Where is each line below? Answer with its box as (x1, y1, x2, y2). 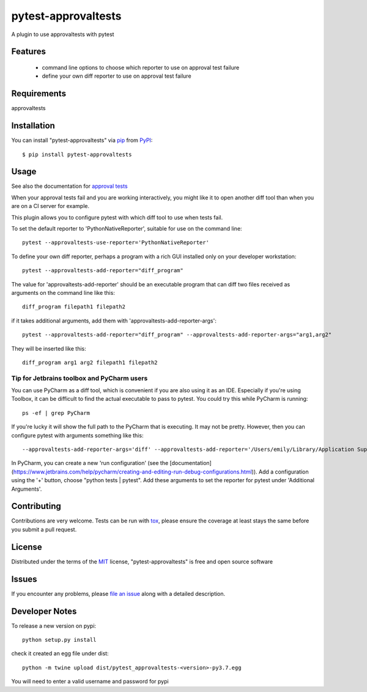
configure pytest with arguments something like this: (11, 431, 144, 439)
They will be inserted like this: (11, 344, 86, 352)
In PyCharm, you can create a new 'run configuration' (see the (11, 459, 169, 467)
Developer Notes (11, 606, 77, 616)
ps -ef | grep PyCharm (22, 409, 91, 416)
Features (11, 47, 46, 57)
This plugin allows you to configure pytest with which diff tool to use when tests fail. (11, 214, 223, 221)
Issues (11, 574, 37, 584)
